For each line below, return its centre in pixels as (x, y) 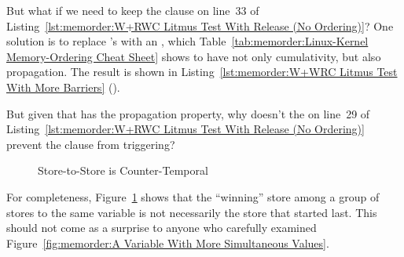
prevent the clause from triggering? (91, 144)
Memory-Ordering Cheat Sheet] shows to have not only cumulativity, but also (194, 56)
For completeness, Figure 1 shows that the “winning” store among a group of (193, 196)
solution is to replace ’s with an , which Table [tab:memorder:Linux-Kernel (187, 41)
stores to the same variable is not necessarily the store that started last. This (192, 212)
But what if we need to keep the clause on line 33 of (133, 10)
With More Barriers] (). (63, 87)
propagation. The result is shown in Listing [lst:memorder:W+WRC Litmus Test (202, 72)
